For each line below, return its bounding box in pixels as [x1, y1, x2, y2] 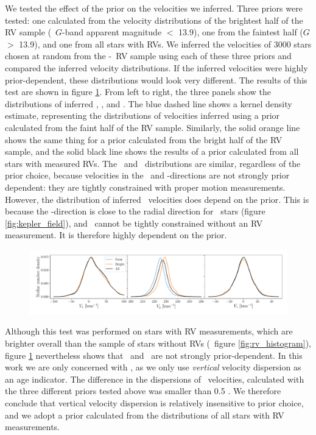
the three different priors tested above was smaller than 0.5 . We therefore [5, 384, 281, 397]
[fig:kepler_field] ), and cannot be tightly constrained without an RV [5, 216, 263, 229]
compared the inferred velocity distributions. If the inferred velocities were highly [5, 61, 308, 74]
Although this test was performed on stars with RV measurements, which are [5, 325, 293, 338]
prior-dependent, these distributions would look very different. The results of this [5, 73, 307, 86]
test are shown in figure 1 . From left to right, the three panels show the [5, 85, 272, 98]
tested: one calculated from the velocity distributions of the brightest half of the [5, 13, 303, 26]
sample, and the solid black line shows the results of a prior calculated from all [5, 145, 299, 158]
